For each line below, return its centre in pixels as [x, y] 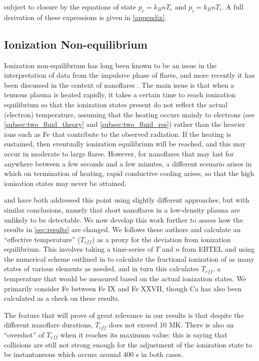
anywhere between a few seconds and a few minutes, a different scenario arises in [128, 163]
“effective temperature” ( [42, 239]
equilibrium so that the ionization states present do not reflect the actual [116, 104]
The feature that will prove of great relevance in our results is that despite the [124, 315]
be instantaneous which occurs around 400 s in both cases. [93, 354]
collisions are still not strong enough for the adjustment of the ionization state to [128, 344]
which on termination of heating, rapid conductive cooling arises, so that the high [129, 173]
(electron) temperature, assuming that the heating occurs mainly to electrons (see [129, 114]
